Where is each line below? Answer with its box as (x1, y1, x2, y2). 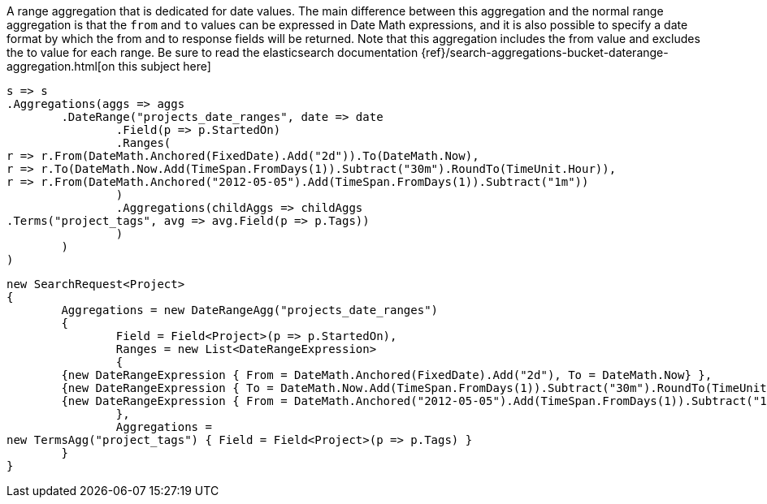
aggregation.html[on (6, 59, 115, 73)
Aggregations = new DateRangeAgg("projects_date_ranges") (61, 304, 439, 317)
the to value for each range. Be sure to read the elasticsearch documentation (6, 45, 418, 59)
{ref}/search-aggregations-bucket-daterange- (421, 45, 669, 59)
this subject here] (118, 59, 211, 73)
